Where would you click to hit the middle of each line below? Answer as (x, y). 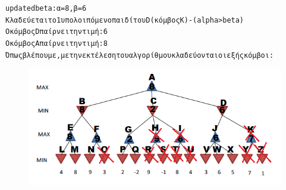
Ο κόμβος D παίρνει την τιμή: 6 (56, 32)
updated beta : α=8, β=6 (46, 8)
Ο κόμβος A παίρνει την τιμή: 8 (56, 43)
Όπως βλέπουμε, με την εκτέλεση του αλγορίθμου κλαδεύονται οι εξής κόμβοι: (140, 55)
